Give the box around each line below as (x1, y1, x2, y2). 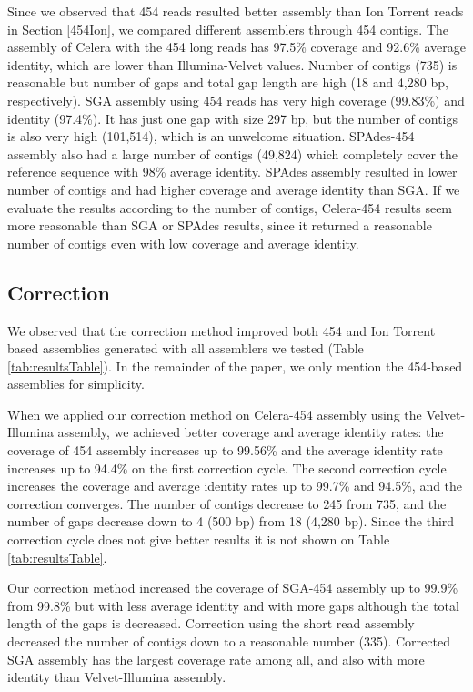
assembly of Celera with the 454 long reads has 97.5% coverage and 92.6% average (7, 37, 466, 56)
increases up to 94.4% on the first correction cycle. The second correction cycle (7, 458, 447, 477)
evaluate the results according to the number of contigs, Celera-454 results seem (7, 198, 453, 217)
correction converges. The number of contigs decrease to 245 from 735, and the (7, 494, 447, 513)
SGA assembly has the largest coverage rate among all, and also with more (7, 649, 425, 668)
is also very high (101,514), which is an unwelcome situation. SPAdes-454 (7, 127, 415, 146)
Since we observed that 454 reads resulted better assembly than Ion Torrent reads (7, 2, 464, 20)
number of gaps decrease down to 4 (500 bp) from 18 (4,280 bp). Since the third (7, 512, 455, 531)
